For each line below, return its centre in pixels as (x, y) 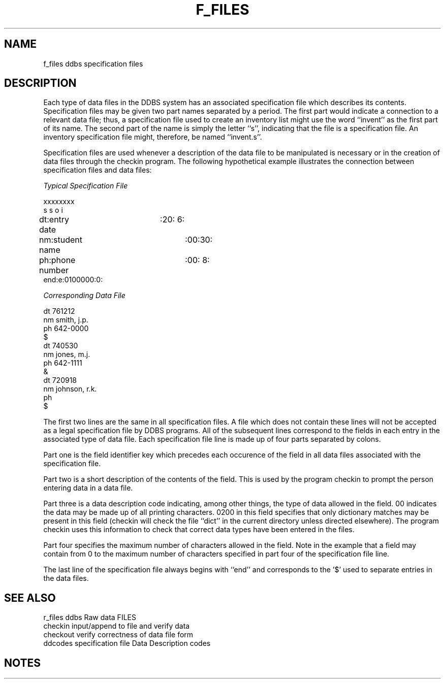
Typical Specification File (86, 186)
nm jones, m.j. (67, 354)
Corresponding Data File (84, 296)
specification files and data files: (98, 170)
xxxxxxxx (59, 202)
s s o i (53, 210)
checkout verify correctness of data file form (118, 635)
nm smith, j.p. (66, 320)
